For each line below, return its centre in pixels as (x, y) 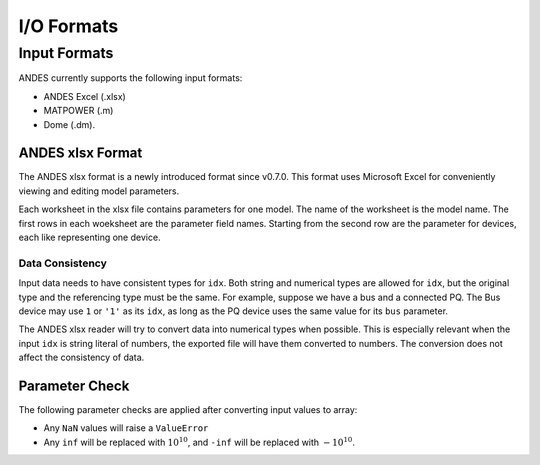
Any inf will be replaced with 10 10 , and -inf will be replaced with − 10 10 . (199, 441)
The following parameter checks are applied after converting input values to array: (188, 410)
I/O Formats (68, 26)
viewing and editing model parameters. (99, 191)
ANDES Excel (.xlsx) (85, 96)
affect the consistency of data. (81, 357)
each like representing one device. (89, 237)
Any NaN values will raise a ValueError (126, 428)
